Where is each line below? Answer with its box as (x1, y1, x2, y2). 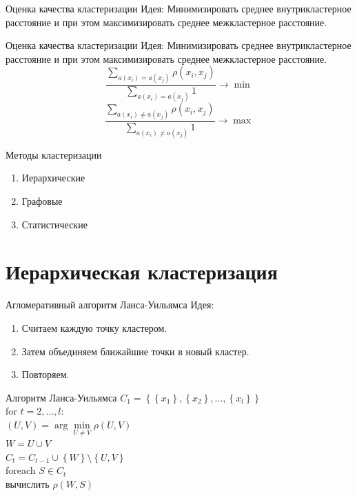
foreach (6, 463, 36, 477)
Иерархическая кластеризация (6, 257, 278, 286)
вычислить (6, 476, 50, 490)
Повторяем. (21, 367, 70, 381)
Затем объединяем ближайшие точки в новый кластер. (21, 344, 249, 358)
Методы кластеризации (6, 147, 102, 161)
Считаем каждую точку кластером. (21, 320, 167, 335)
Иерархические (21, 170, 85, 185)
